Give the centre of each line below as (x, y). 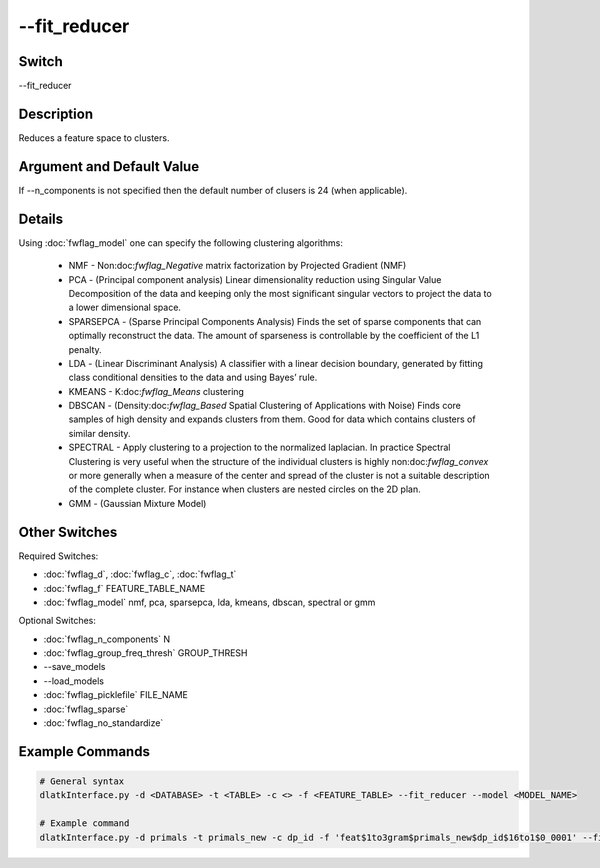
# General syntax (82, 781)
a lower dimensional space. (125, 307)
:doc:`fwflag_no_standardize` (103, 723)
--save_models (74, 667)
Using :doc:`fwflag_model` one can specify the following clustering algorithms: (181, 242)
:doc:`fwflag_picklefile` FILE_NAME (116, 695)
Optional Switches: (57, 621)
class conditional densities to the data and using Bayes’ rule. (193, 377)
